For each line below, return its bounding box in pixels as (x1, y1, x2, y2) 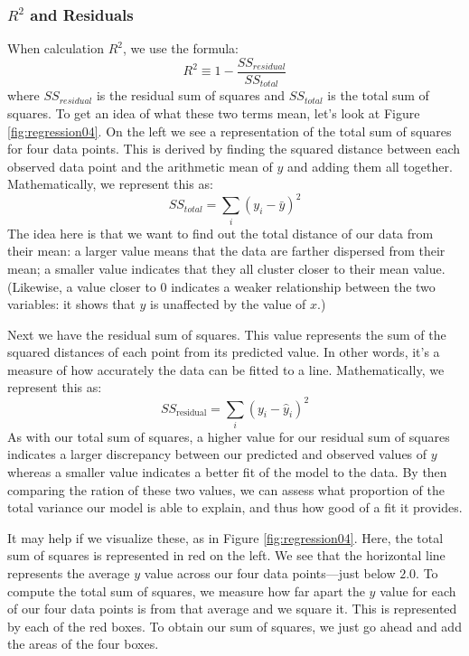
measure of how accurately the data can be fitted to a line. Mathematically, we (7, 360, 445, 379)
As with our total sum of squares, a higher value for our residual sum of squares (7, 426, 450, 445)
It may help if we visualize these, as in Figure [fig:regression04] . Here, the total (7, 528, 444, 547)
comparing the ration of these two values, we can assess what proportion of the (7, 480, 445, 499)
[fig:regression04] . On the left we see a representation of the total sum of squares (7, 121, 452, 140)
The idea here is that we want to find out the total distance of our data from (7, 223, 434, 242)
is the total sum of (327, 86, 429, 105)
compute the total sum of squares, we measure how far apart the (7, 581, 365, 600)
